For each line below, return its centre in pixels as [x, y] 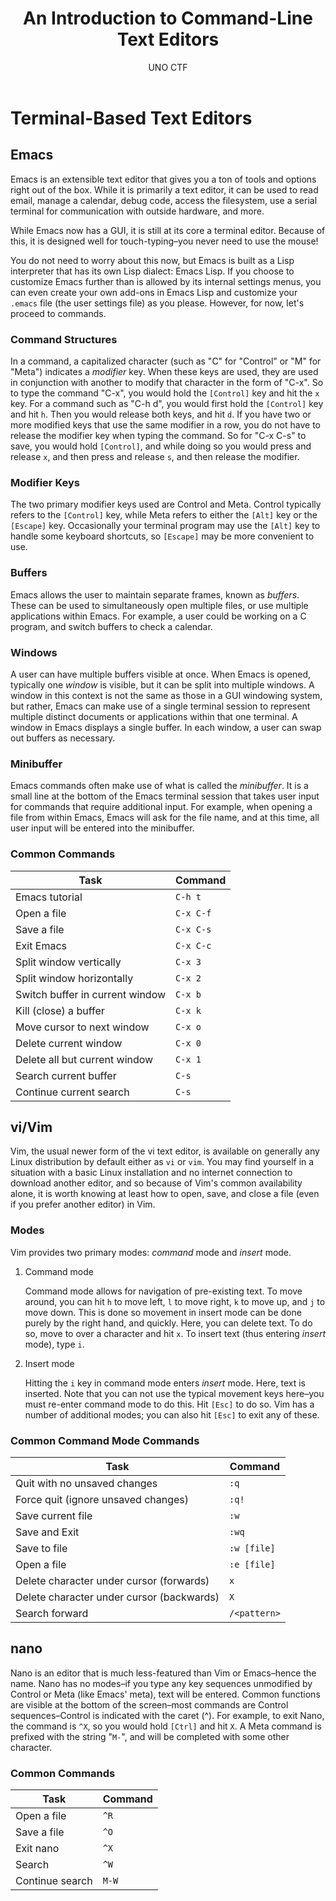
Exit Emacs [41, 945]
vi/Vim [31, 1127]
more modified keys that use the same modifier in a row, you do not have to [165, 425]
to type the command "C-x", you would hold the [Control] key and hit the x [165, 393]
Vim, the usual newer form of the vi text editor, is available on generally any [165, 1151]
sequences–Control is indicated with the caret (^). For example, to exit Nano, [167, 1715]
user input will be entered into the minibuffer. [102, 828]
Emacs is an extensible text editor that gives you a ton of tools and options [163, 179]
